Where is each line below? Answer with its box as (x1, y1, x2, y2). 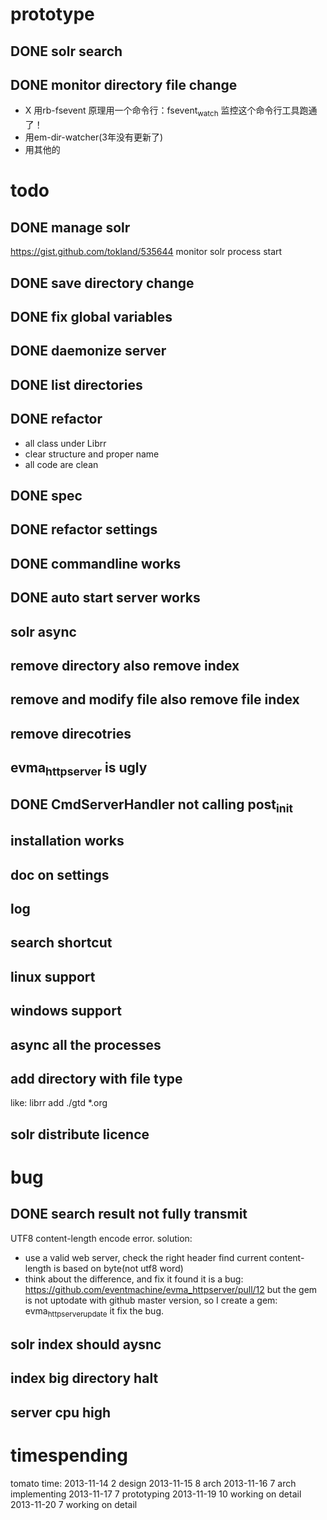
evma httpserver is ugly (10, 759, 148, 779)
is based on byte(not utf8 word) (53, 1262, 184, 1274)
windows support (10, 1003, 122, 1020)
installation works (10, 833, 125, 850)
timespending (10, 1444, 128, 1467)
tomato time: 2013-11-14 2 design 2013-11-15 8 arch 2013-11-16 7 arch (10, 1477, 297, 1489)
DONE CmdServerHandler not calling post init (10, 796, 293, 815)
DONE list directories (10, 376, 143, 393)
